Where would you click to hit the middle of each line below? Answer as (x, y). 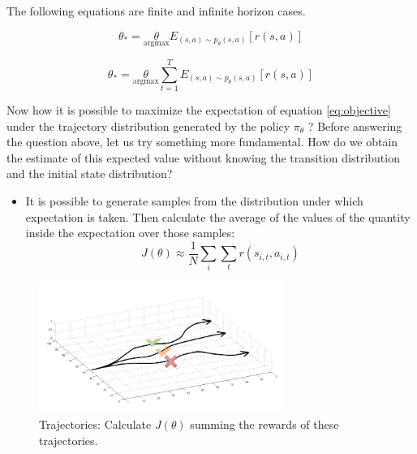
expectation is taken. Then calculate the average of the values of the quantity (218, 216)
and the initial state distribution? (90, 173)
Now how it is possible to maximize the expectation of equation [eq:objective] (199, 109)
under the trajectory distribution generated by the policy (148, 125)
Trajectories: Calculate (95, 424)
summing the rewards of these (264, 424)
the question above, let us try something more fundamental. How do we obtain (202, 142)
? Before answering (355, 125)
